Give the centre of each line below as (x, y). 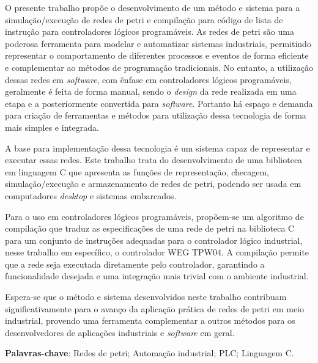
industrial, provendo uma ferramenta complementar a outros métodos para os (150, 321)
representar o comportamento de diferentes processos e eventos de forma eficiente (157, 55)
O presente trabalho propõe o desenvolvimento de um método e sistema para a (153, 7)
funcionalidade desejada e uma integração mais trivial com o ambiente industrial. (157, 276)
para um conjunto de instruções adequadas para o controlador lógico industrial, (154, 240)
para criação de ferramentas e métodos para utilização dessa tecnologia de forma (156, 115)
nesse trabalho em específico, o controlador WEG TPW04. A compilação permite (157, 252)
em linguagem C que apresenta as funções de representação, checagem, (137, 171)
